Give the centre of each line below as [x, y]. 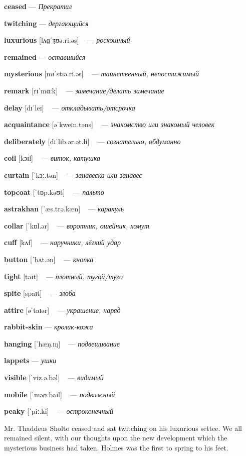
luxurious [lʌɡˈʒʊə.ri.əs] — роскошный [67, 40]
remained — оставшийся [45, 56]
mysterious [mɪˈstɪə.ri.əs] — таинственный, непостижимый [101, 74]
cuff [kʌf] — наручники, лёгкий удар [63, 242]
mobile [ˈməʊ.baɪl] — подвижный [60, 394]
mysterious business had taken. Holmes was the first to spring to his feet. [116, 448]
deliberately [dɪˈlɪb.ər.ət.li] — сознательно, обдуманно [92, 141]
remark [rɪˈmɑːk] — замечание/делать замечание [84, 90]
